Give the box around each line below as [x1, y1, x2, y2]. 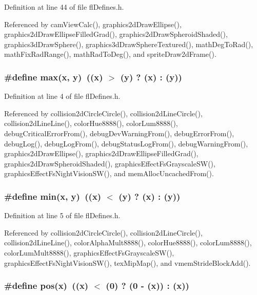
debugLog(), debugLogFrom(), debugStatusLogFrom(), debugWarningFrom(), [4, 138, 248, 149]
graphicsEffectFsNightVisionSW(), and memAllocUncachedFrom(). [4, 168, 214, 179]
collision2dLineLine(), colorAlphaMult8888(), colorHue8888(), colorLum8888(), [4, 237, 252, 248]
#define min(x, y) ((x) [4, 189, 102, 202]
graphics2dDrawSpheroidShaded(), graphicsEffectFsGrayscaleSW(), [4, 158, 215, 168]
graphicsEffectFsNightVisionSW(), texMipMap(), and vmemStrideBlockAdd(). [4, 257, 251, 268]
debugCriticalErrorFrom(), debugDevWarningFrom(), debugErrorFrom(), [4, 128, 234, 138]
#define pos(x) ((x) [4, 279, 89, 292]
